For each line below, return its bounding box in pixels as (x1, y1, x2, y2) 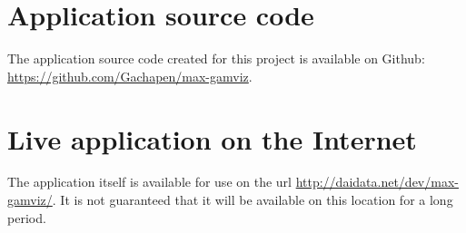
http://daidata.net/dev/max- (295, 172, 459, 191)
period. (7, 208, 46, 227)
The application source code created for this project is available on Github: (7, 49, 425, 68)
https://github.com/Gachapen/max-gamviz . (7, 66, 253, 85)
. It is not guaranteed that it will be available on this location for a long (52, 190, 453, 209)
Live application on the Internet (7, 120, 417, 157)
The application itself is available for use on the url (7, 172, 292, 191)
